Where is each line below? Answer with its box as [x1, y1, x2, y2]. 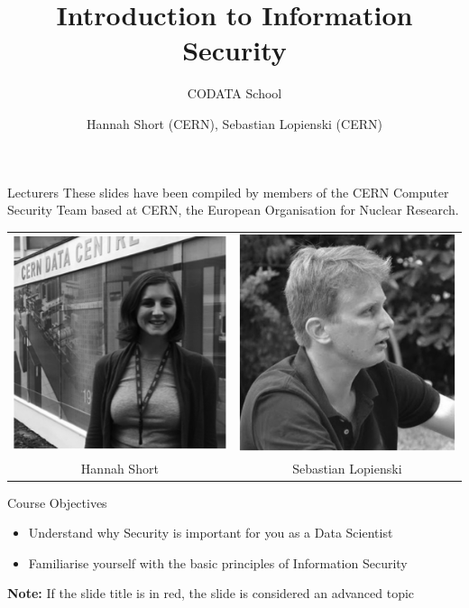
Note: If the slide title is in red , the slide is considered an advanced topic [7, 584, 415, 603]
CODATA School [187, 84, 282, 103]
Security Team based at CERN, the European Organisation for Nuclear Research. [7, 200, 459, 219]
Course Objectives [7, 493, 107, 511]
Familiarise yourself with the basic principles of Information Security [28, 553, 408, 572]
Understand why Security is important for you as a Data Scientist [28, 523, 393, 542]
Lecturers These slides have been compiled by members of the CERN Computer [7, 182, 449, 201]
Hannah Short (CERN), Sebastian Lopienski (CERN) [87, 114, 382, 133]
